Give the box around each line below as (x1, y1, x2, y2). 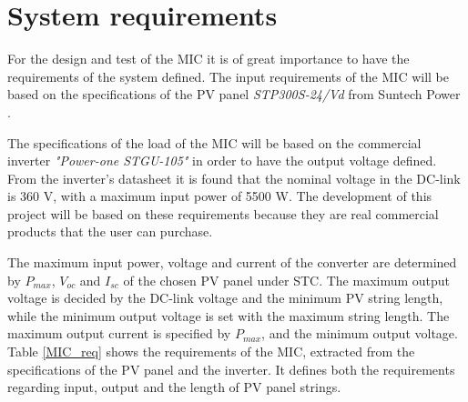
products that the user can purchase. (7, 222, 213, 241)
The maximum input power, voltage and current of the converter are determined (7, 253, 457, 272)
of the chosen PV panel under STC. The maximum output (123, 270, 451, 289)
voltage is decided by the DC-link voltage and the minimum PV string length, (7, 288, 443, 307)
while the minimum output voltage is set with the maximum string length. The (7, 306, 450, 325)
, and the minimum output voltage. (261, 324, 458, 343)
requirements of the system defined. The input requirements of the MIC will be (7, 66, 450, 85)
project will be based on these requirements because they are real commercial (7, 204, 439, 223)
